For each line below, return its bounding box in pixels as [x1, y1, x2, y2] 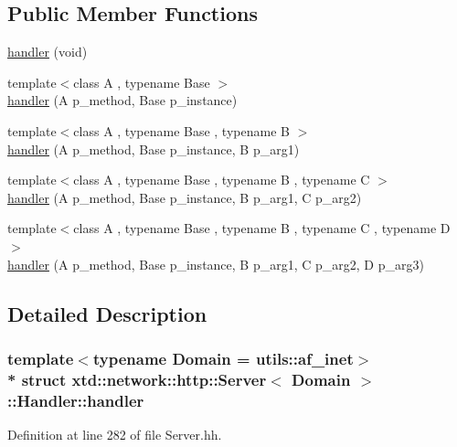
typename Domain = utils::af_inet [92, 346, 354, 369]
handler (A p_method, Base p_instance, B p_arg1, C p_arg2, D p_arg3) [7, 254, 424, 273]
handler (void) [7, 42, 88, 61]
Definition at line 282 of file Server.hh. [7, 424, 222, 443]
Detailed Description [7, 299, 207, 327]
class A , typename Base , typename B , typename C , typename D [73, 218, 451, 238]
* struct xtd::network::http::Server [7, 367, 267, 390]
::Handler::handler [7, 388, 144, 411]
